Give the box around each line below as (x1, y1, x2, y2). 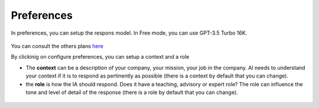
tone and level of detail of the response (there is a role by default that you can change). (25, 89, 239, 96)
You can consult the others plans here (11, 42, 103, 49)
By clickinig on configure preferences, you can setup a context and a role (11, 53, 190, 60)
